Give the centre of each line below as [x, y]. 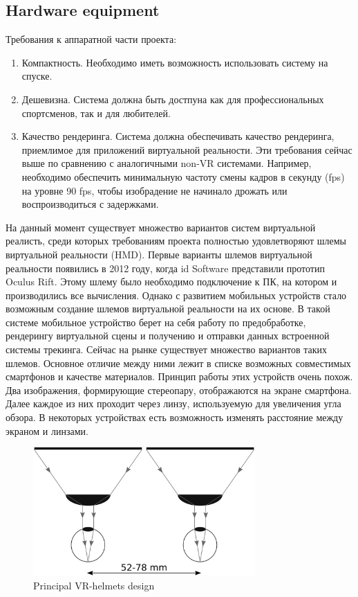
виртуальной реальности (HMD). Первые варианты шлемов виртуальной [159, 254]
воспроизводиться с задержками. [90, 204]
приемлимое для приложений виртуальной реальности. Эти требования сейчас [187, 149]
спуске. [37, 76]
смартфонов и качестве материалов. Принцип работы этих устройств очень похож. [179, 376]
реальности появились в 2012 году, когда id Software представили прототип [165, 268]
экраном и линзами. [47, 430]
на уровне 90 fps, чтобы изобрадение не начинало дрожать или [154, 190]
